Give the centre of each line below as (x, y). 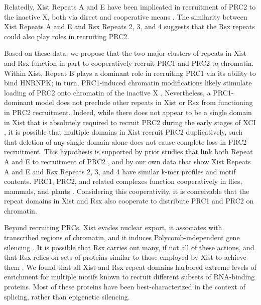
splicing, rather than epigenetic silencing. (67, 296)
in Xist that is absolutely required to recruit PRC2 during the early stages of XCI (130, 122)
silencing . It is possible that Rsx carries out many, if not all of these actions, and (129, 247)
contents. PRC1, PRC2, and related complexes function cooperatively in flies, (123, 181)
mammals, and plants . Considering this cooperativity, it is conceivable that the (127, 191)
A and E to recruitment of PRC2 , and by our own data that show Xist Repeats (127, 161)
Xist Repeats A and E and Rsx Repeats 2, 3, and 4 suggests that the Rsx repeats (129, 26)
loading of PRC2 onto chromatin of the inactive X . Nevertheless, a (107, 92)
